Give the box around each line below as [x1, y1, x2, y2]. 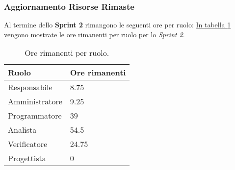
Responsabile [8, 81, 52, 93]
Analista [8, 124, 37, 136]
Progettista [8, 152, 46, 164]
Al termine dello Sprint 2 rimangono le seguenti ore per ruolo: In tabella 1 [4, 20, 231, 30]
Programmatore [8, 110, 62, 121]
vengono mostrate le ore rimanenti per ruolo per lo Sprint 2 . [4, 29, 185, 39]
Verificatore [8, 138, 48, 150]
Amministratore [8, 96, 62, 107]
